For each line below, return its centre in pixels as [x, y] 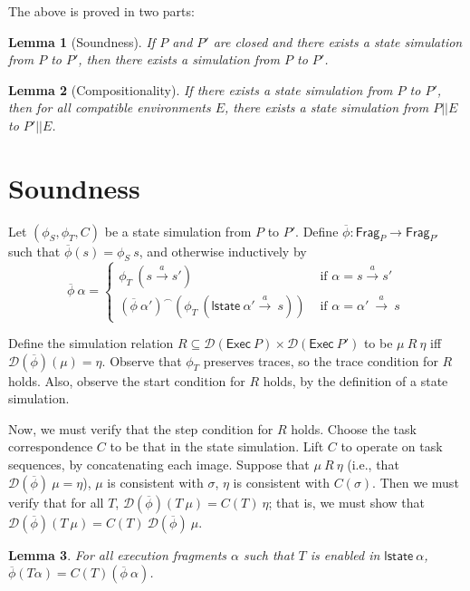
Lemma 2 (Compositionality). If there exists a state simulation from [201, 89]
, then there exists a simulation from [179, 59]
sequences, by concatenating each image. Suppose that [159, 465]
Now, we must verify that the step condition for [141, 428]
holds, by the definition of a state [355, 380]
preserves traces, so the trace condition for [321, 360]
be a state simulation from [178, 231]
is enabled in [345, 554]
